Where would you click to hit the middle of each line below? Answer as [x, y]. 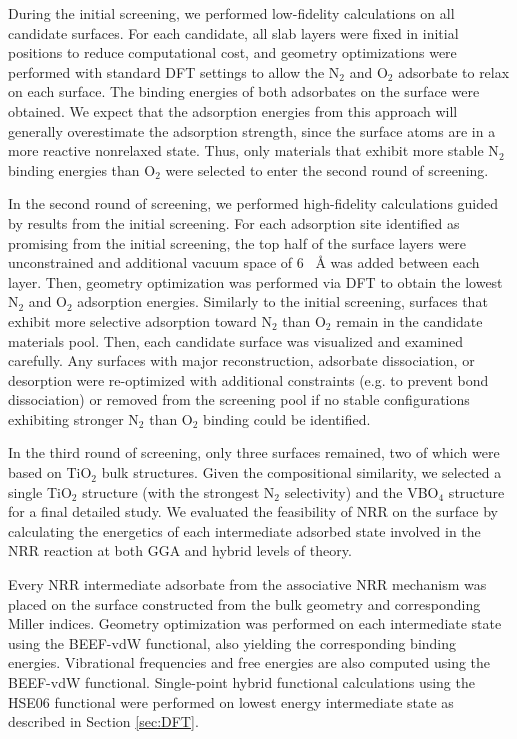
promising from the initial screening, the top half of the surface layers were [237, 242]
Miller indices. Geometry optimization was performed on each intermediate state [255, 623]
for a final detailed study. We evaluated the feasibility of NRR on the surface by [253, 511]
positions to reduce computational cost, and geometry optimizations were [232, 52]
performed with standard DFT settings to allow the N [174, 71]
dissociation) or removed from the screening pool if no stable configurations [239, 399]
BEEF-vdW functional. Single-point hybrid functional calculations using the [241, 682]
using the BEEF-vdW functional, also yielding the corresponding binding [232, 642]
